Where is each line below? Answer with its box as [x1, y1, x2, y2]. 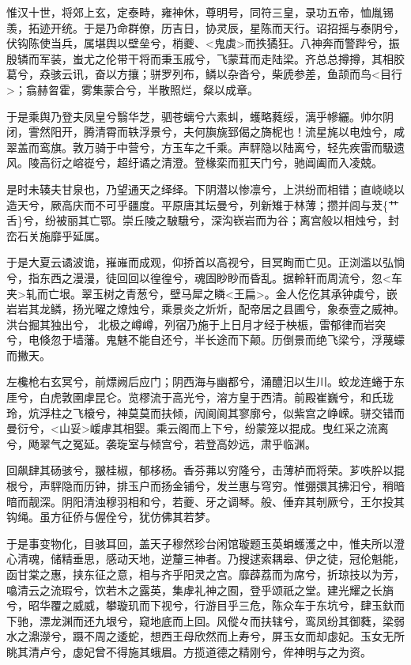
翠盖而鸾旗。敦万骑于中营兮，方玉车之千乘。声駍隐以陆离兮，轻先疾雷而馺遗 [6, 138, 405, 155]
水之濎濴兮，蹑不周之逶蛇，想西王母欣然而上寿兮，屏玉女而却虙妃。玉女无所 [6, 628, 405, 644]
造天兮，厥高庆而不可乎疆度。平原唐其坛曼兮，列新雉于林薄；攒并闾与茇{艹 [6, 196, 399, 213]
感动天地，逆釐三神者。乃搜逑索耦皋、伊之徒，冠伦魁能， [105, 550, 405, 567]
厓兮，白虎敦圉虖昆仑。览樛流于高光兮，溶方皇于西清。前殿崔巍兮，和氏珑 [6, 389, 394, 406]
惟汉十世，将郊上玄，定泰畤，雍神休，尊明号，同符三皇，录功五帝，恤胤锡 [6, 4, 394, 20]
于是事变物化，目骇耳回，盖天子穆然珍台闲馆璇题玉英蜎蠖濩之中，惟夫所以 [6, 535, 394, 551]
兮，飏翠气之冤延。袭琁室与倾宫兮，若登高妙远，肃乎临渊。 [6, 435, 316, 452]
